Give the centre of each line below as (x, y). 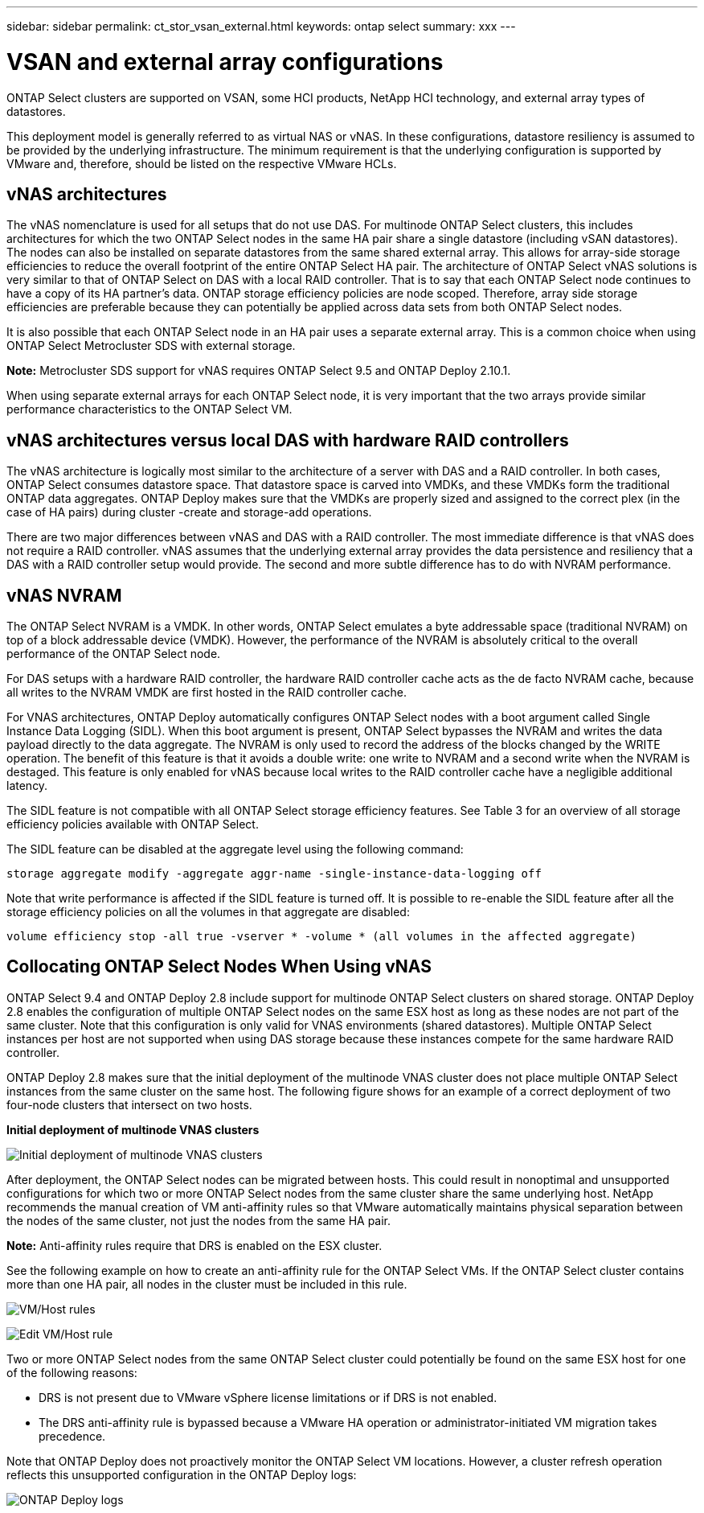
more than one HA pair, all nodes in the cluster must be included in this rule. (207, 1284)
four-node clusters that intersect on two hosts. (129, 1104)
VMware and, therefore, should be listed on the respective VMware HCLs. (202, 163)
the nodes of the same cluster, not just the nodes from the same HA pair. (199, 1220)
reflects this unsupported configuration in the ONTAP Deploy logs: (182, 1474)
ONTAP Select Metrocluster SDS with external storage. (151, 346)
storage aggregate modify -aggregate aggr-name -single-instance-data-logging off (274, 874)
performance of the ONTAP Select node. (114, 654)
